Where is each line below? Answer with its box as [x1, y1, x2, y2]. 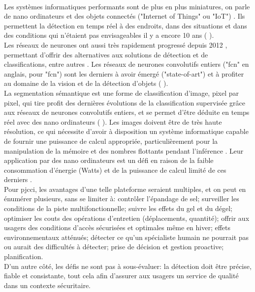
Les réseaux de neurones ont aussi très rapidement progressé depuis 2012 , [4, 39, 227, 50]
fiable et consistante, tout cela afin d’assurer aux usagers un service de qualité [4, 270, 239, 281]
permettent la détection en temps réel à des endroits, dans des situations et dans [4, 20, 247, 30]
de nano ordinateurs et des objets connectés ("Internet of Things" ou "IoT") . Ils [4, 11, 245, 21]
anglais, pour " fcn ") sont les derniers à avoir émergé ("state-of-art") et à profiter [4, 68, 244, 79]
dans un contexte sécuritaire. [4, 280, 91, 290]
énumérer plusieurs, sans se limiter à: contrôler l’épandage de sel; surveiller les [4, 193, 239, 204]
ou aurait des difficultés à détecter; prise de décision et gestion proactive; [4, 241, 224, 252]
